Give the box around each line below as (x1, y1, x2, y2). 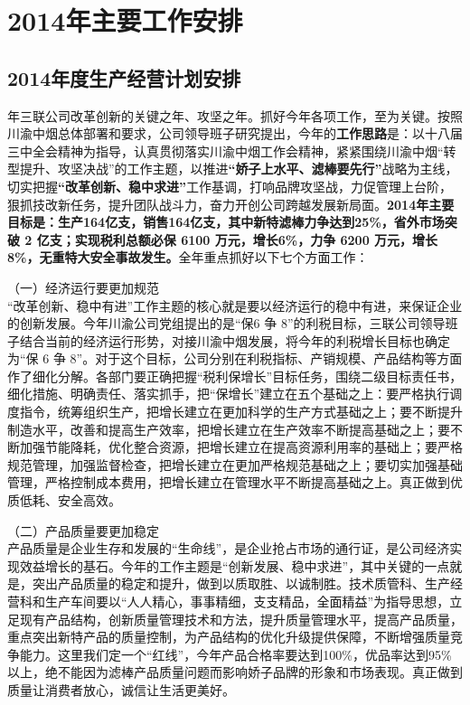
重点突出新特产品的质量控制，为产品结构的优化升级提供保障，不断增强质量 (7, 627, 450, 646)
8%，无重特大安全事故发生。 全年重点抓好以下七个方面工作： (7, 248, 369, 267)
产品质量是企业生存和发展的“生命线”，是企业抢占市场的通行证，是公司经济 (7, 539, 450, 558)
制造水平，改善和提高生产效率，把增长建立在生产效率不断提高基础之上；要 (7, 419, 450, 438)
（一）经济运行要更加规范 (7, 277, 159, 296)
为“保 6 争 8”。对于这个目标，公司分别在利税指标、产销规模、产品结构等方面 (7, 349, 463, 368)
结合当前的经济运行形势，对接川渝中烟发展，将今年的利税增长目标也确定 (19, 331, 450, 350)
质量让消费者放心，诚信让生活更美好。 (7, 680, 235, 699)
